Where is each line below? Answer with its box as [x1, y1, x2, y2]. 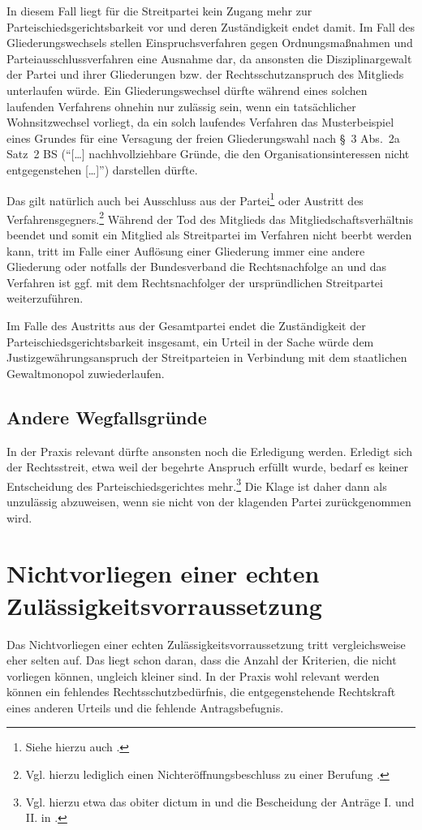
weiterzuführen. [6, 290, 84, 307]
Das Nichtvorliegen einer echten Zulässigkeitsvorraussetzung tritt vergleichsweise [6, 635, 406, 652]
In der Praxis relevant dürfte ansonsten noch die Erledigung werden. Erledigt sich [6, 442, 413, 459]
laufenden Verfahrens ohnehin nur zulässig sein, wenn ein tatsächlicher [6, 97, 356, 114]
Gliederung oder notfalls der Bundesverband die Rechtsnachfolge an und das [6, 258, 387, 275]
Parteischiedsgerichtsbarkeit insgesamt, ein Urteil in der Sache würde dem [6, 333, 374, 350]
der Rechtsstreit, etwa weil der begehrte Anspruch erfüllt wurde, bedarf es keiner [6, 458, 409, 475]
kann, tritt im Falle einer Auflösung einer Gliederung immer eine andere [6, 242, 365, 259]
